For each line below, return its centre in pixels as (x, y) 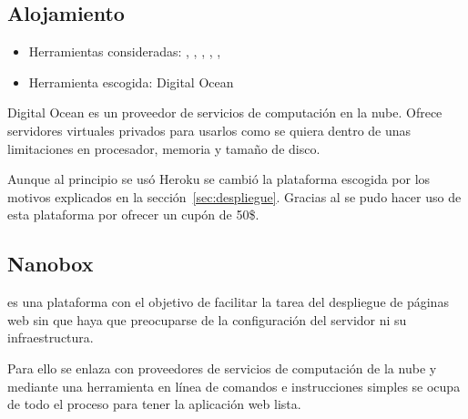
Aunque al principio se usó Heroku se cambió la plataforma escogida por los (219, 179)
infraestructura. (51, 337)
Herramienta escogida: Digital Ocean (131, 82)
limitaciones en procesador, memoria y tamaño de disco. (164, 148)
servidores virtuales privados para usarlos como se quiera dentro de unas (209, 130)
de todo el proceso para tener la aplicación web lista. (154, 404)
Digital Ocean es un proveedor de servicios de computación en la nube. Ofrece (225, 112)
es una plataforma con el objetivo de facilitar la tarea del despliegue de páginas (228, 302)
